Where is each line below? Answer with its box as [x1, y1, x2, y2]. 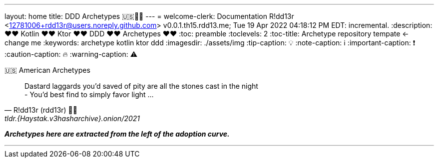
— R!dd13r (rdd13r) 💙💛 [4, 106, 77, 114]
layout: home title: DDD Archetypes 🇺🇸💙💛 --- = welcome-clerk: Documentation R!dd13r [4, 12, 294, 20]
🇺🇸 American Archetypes [4, 66, 90, 74]
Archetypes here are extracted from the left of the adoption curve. [4, 130, 230, 138]
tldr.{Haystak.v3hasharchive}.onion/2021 [4, 114, 140, 123]
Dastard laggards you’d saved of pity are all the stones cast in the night [24, 82, 258, 90]
